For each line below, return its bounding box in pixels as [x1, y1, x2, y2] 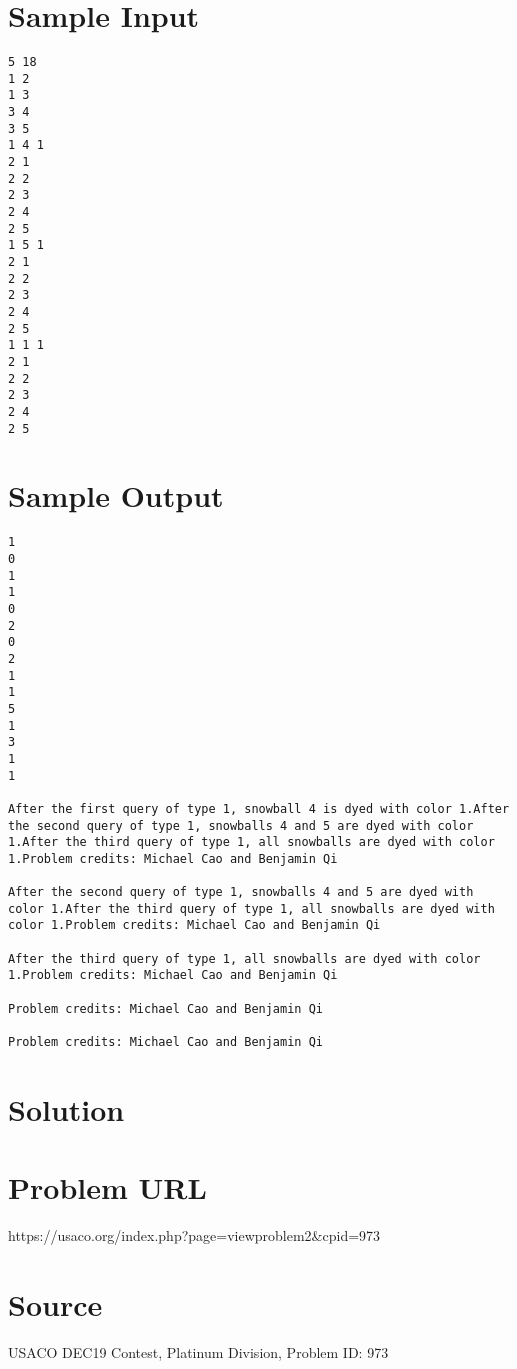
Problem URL [8, 1167, 207, 1208]
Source [8, 1283, 103, 1324]
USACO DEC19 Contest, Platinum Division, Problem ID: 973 [8, 1341, 389, 1362]
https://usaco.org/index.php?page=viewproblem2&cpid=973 [8, 1225, 381, 1246]
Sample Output [8, 475, 224, 516]
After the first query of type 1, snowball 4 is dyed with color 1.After [8, 801, 510, 816]
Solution [8, 1088, 125, 1129]
